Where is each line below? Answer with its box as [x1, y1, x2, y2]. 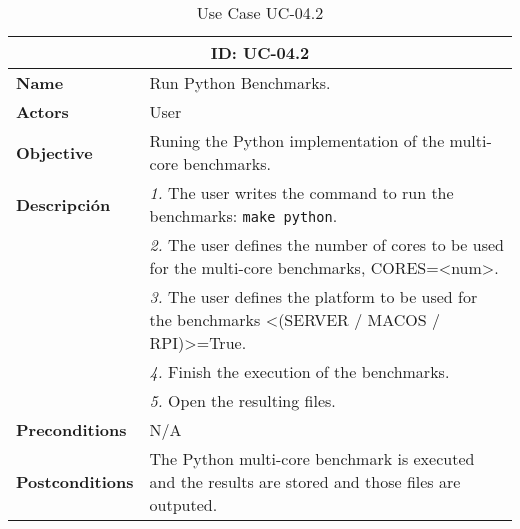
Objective [16, 140, 93, 164]
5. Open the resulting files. [149, 389, 336, 412]
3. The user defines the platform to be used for [149, 285, 478, 308]
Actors [16, 100, 69, 123]
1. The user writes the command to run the [149, 181, 454, 204]
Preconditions [16, 418, 127, 441]
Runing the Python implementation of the [149, 129, 445, 152]
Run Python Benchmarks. [149, 71, 331, 94]
